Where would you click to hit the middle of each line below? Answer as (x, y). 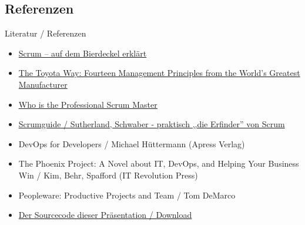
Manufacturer (43, 84)
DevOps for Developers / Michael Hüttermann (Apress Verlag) (132, 143)
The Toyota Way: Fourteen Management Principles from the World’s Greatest (159, 73)
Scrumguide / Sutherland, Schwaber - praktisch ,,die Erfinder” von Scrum (152, 124)
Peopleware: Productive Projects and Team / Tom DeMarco (127, 195)
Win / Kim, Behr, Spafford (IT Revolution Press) (108, 175)
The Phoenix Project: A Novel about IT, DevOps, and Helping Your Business (159, 163)
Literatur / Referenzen (46, 33)
